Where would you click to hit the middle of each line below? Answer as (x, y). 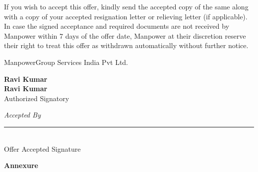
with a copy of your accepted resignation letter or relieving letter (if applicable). (126, 16)
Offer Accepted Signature (42, 148)
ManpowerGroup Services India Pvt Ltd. (66, 62)
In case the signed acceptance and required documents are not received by (117, 26)
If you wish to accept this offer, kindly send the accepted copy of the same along (126, 6)
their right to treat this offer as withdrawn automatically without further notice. (126, 45)
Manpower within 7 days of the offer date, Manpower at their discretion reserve (125, 35)
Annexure (21, 165)
